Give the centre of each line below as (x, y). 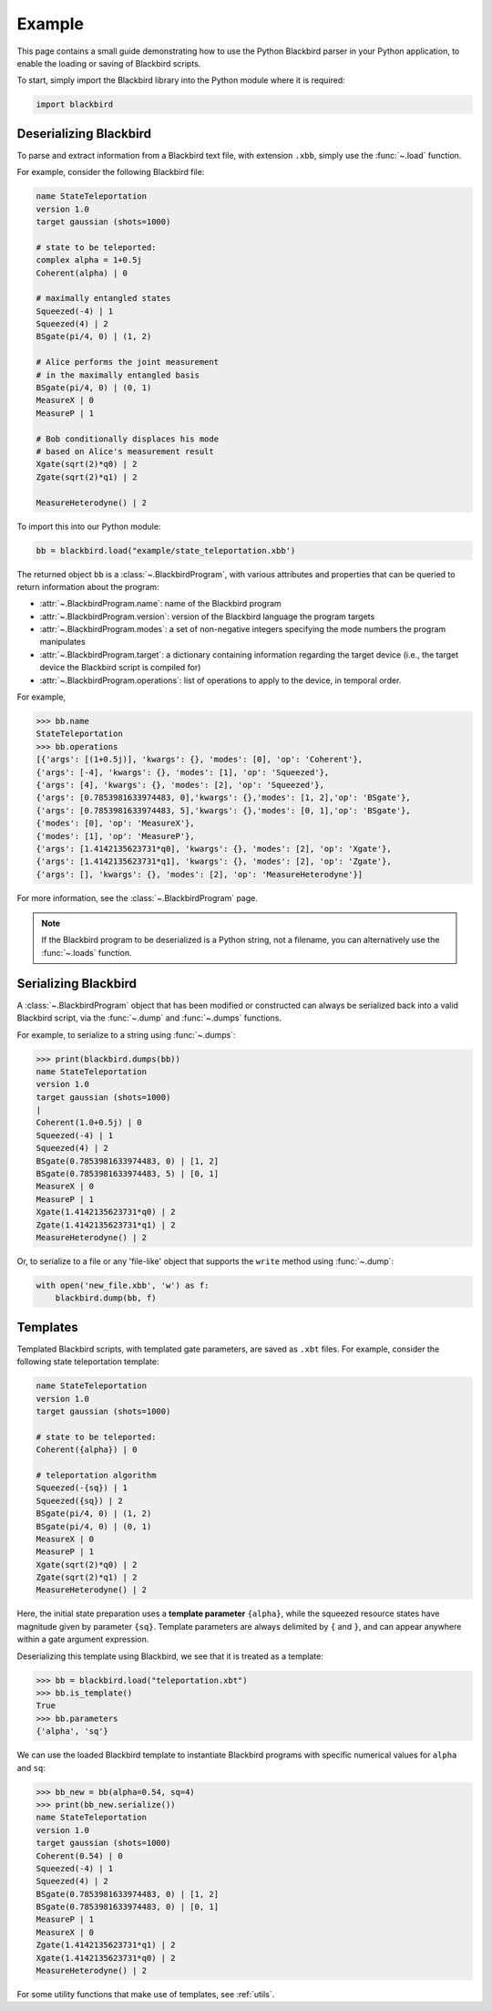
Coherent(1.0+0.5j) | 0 (89, 1123)
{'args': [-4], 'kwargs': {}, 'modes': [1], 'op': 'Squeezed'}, (183, 772)
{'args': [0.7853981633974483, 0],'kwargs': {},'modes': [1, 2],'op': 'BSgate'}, (224, 798)
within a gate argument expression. (83, 1639)
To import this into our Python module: (89, 526)
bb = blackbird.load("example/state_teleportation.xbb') (166, 550)
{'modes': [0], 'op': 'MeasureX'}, (115, 824)
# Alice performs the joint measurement (127, 362)
